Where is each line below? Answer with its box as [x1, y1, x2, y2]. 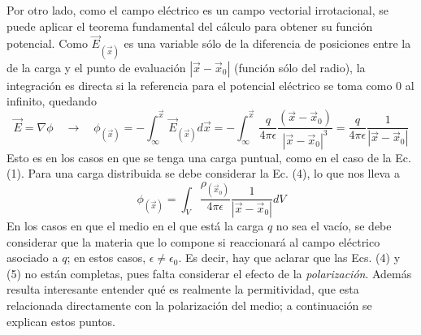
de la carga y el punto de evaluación [7, 58, 186, 75]
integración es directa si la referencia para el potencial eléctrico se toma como [7, 76, 393, 93]
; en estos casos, [67, 249, 146, 266]
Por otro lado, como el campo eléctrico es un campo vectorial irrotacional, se [7, 2, 388, 18]
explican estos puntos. [7, 312, 116, 329]
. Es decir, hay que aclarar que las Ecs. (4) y [178, 249, 401, 266]
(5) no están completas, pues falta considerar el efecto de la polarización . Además [7, 264, 412, 281]
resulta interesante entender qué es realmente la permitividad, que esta [7, 281, 359, 298]
